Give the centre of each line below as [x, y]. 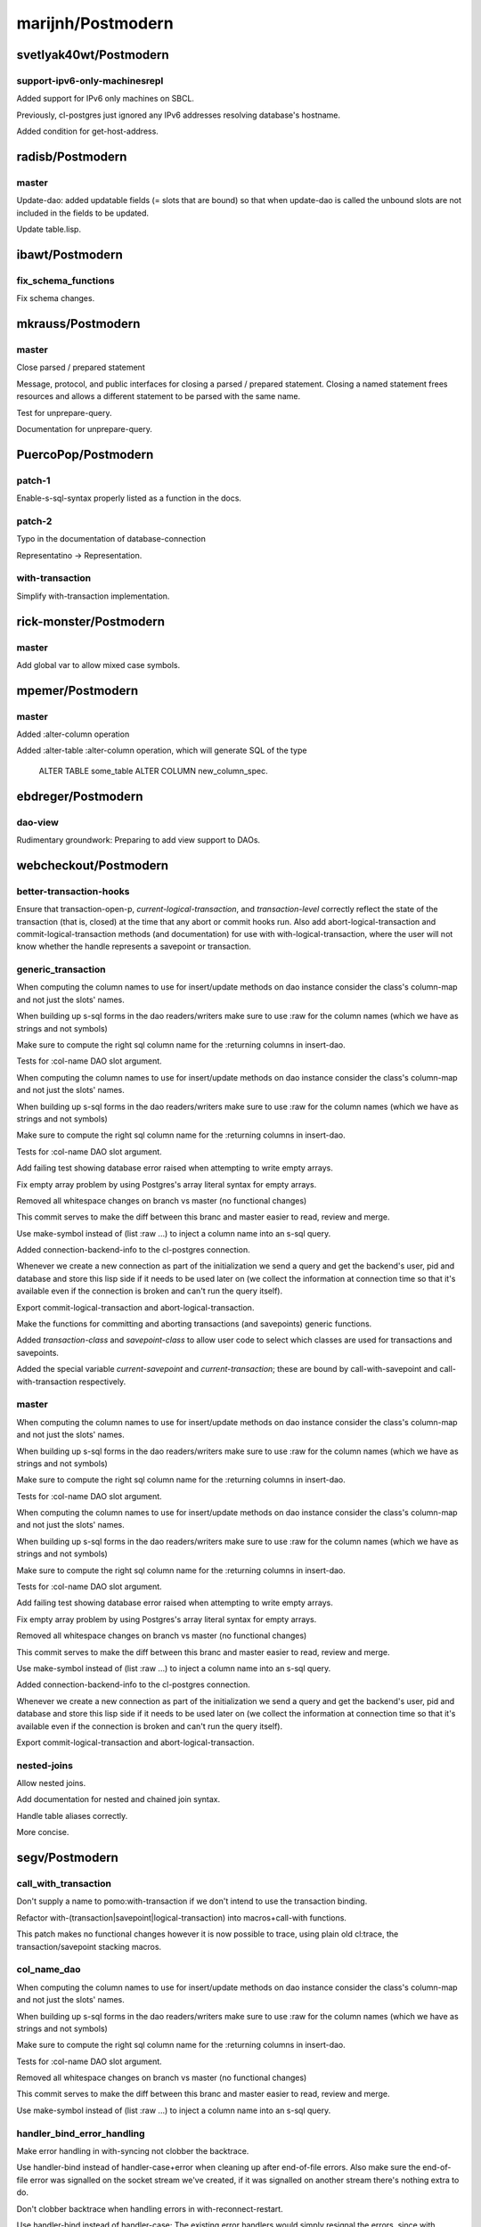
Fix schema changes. [56, 298]
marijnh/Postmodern [95, 23]
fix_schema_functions [65, 281]
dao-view [38, 822]
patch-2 [34, 521]
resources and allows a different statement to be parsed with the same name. [159, 396]
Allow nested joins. [51, 1783]
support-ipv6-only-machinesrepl [90, 80]
